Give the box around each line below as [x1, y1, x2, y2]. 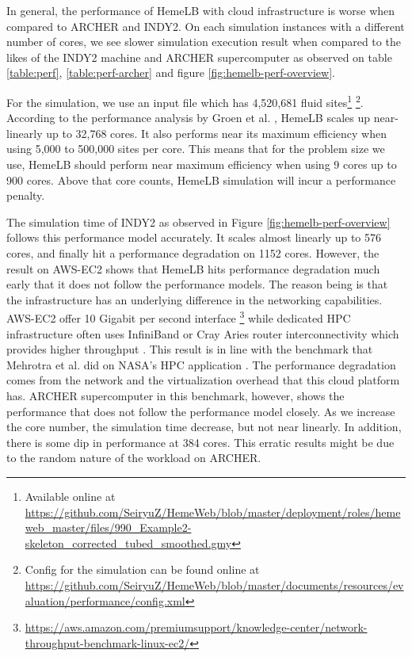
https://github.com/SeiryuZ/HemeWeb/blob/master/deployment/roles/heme [25, 503, 401, 520]
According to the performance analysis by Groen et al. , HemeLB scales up [6, 109, 371, 126]
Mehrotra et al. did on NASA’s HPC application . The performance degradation [6, 356, 396, 372]
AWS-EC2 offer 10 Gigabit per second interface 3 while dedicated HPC [6, 307, 351, 326]
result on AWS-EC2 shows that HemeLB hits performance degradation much [6, 260, 380, 277]
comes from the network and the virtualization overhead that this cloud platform [6, 372, 400, 388]
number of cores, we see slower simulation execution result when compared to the [6, 33, 401, 50]
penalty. [6, 187, 45, 204]
